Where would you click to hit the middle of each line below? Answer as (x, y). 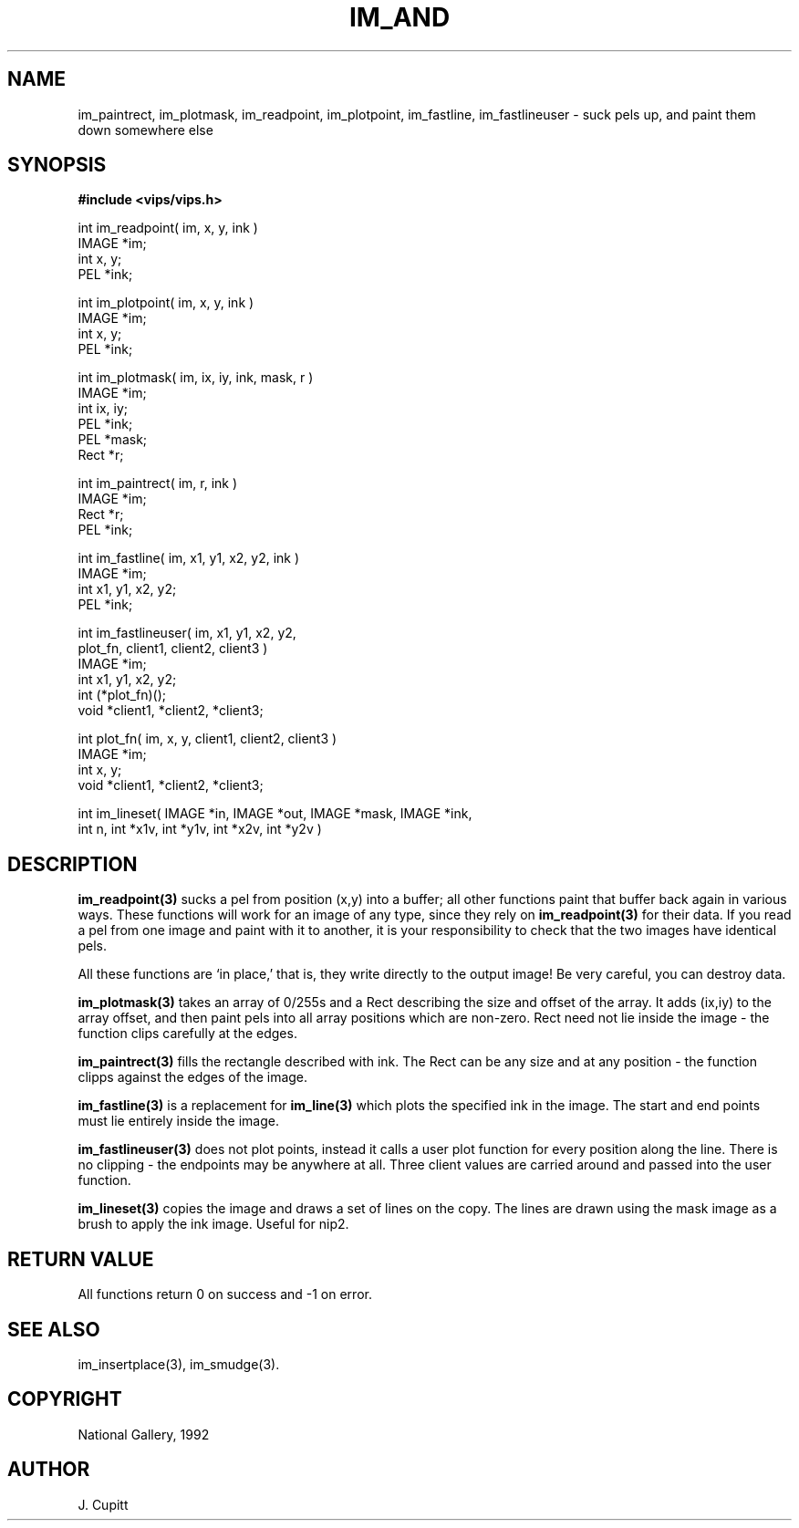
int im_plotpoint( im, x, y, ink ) (166, 303)
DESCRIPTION (73, 864)
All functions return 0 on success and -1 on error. (225, 1294)
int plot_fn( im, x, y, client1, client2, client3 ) (208, 739)
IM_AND (399, 17)
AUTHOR (49, 1470)
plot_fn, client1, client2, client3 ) (173, 649)
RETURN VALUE (81, 1259)
